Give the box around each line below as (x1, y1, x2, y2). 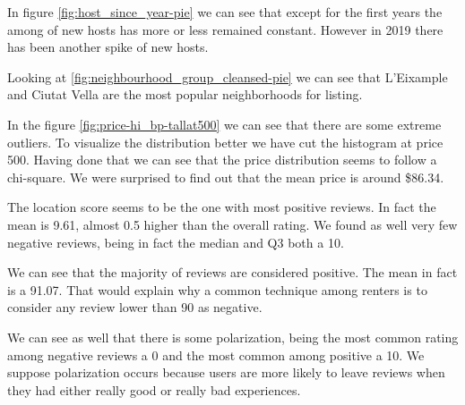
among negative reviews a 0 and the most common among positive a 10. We (7, 345, 425, 364)
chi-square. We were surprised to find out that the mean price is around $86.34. (7, 167, 444, 186)
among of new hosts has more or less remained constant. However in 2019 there (7, 20, 443, 38)
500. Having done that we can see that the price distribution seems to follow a (7, 150, 437, 169)
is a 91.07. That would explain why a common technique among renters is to (7, 280, 427, 299)
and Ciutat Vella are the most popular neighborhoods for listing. (7, 85, 363, 104)
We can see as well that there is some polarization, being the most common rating (7, 327, 459, 346)
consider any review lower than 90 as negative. (7, 298, 263, 316)
